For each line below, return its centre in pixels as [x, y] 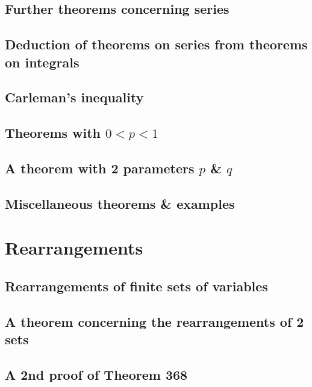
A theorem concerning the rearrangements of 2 [154, 321]
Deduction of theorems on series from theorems [156, 44]
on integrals [42, 62]
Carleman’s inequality [74, 97]
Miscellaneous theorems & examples [120, 203]
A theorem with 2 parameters [100, 168]
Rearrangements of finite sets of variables [136, 286]
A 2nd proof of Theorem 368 [96, 374]
